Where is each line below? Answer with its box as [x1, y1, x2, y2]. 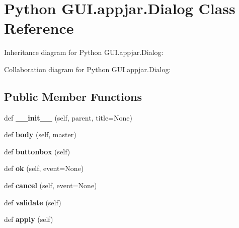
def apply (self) [4, 214, 53, 224]
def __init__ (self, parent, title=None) [4, 112, 132, 123]
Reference [4, 18, 74, 38]
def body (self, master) [4, 129, 76, 140]
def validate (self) [4, 197, 61, 207]
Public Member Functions [4, 88, 142, 104]
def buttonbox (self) [4, 146, 70, 156]
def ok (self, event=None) [4, 163, 84, 174]
